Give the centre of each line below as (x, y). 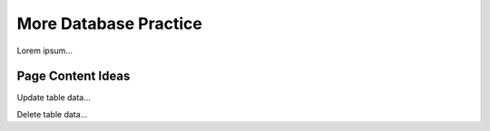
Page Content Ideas (73, 76)
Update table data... (54, 98)
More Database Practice (110, 23)
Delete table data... (52, 114)
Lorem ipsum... (44, 51)
